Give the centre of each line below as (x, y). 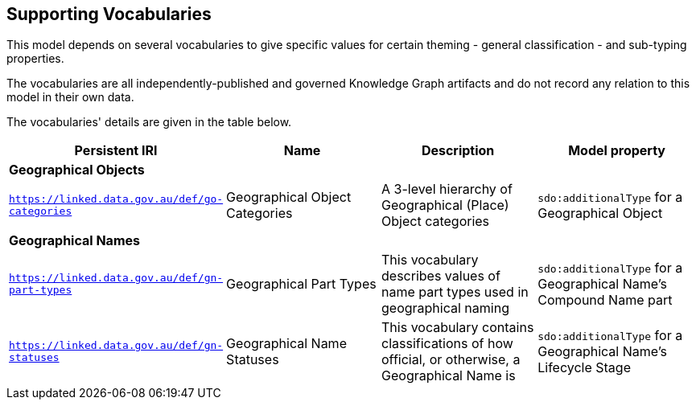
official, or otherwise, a (451, 360)
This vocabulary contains (458, 328)
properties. (35, 59)
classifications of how (447, 344)
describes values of (441, 276)
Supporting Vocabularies (109, 14)
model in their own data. (70, 97)
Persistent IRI (116, 151)
